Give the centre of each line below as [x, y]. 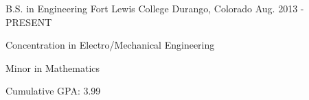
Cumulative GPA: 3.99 [53, 91]
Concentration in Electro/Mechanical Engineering [110, 45]
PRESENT [29, 22]
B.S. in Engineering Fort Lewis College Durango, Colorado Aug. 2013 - [155, 8]
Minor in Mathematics [53, 67]
